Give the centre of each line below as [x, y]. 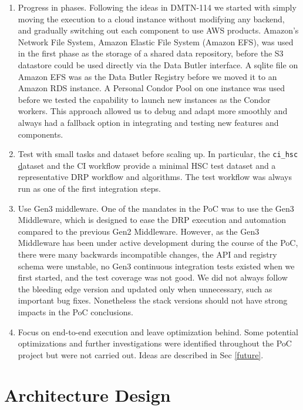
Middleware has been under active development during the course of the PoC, [158, 243]
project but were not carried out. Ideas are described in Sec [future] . [141, 354]
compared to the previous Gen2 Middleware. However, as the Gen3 [139, 231]
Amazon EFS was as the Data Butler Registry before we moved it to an [147, 76]
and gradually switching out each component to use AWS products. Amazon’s [158, 30]
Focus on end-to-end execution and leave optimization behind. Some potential [158, 331]
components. [41, 134]
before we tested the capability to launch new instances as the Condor [144, 99]
